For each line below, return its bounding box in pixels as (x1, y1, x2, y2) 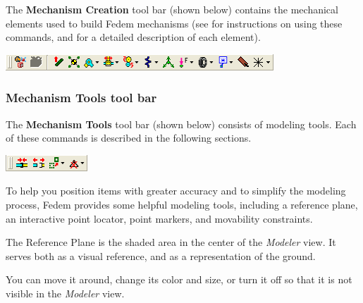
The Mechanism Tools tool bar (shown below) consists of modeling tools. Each (6, 116, 357, 131)
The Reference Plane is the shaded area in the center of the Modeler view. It (6, 235, 336, 249)
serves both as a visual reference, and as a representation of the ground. (6, 248, 316, 263)
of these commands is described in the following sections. (6, 130, 252, 145)
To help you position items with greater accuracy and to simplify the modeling (6, 183, 346, 198)
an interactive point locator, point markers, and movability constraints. (6, 211, 313, 225)
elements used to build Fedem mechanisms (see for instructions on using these (6, 16, 343, 30)
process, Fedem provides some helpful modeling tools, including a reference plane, (6, 197, 358, 211)
